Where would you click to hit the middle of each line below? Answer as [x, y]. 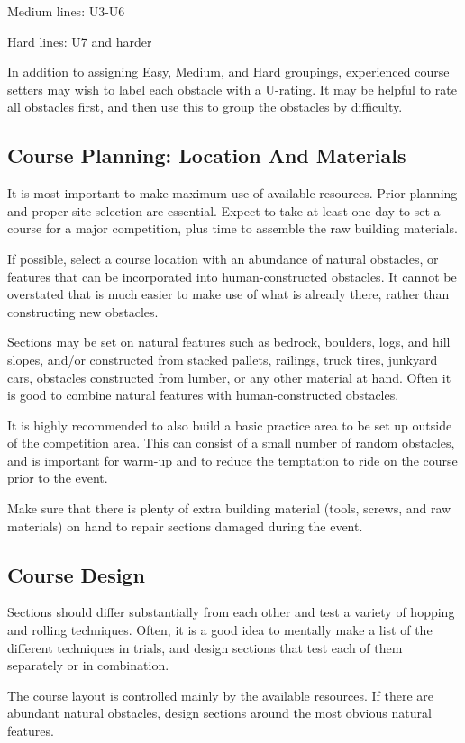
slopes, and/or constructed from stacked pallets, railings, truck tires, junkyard [223, 359]
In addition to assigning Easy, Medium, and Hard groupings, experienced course [228, 72]
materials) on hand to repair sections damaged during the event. [185, 526]
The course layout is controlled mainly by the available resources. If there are [221, 695]
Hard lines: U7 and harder [80, 41]
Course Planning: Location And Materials [207, 155]
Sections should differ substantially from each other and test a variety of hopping [231, 612]
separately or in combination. [88, 665]
